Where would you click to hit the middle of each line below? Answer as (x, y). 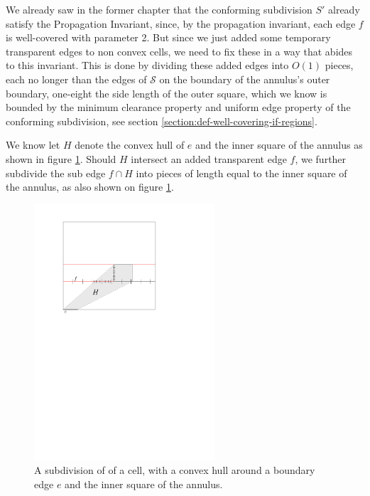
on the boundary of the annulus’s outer (245, 79)
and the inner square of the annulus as (279, 145)
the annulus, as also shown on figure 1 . (90, 187)
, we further (321, 158)
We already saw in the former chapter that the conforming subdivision (159, 9)
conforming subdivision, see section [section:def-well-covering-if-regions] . (162, 121)
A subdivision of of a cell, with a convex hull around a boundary (175, 470)
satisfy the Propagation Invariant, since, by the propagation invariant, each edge (181, 23)
